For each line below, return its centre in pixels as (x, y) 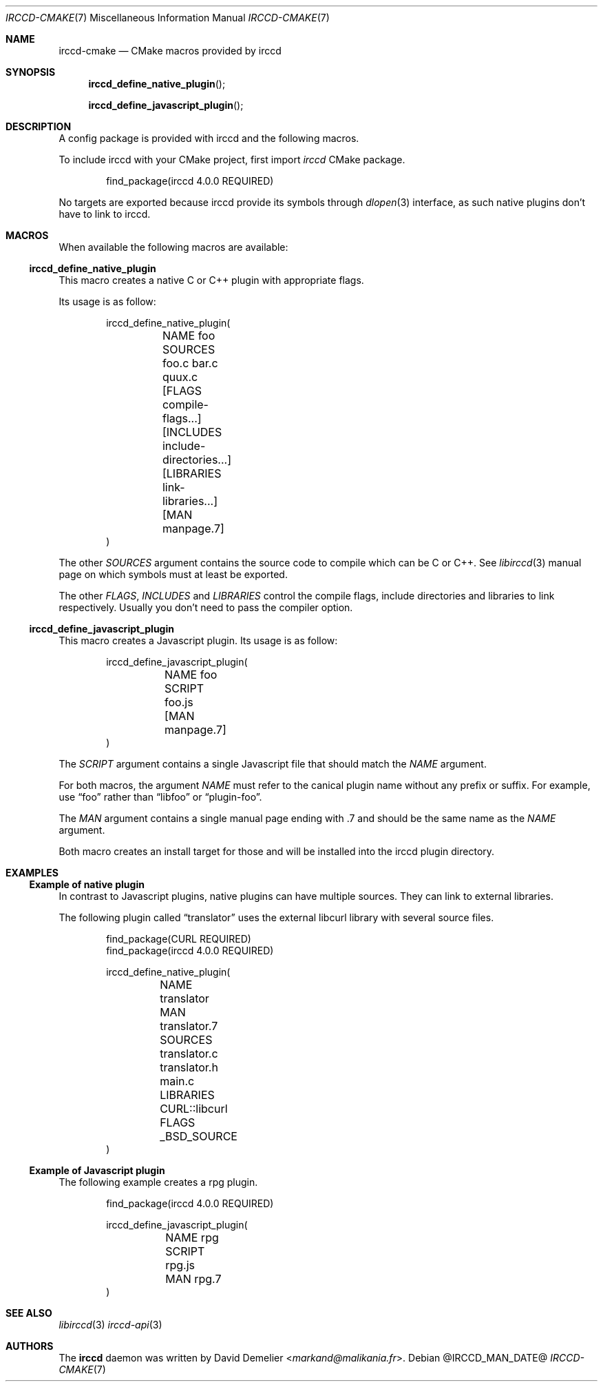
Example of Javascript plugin (97, 1170)
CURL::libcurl (194, 1109)
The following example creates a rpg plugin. (158, 1182)
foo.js (179, 702)
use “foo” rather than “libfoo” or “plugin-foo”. (160, 797)
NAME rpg (192, 1237)
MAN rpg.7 (193, 1279)
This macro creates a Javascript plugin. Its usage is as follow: (198, 640)
